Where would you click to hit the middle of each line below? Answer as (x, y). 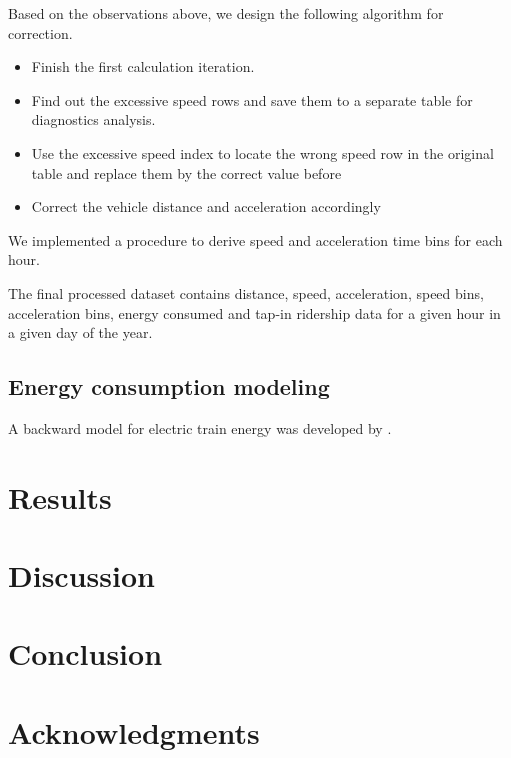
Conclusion (85, 653)
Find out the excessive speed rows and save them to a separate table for (252, 99)
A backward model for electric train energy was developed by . (200, 427)
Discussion (81, 575)
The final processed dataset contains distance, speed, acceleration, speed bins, (246, 292)
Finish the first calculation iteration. (143, 66)
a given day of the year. (80, 332)
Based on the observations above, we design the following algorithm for (226, 13)
